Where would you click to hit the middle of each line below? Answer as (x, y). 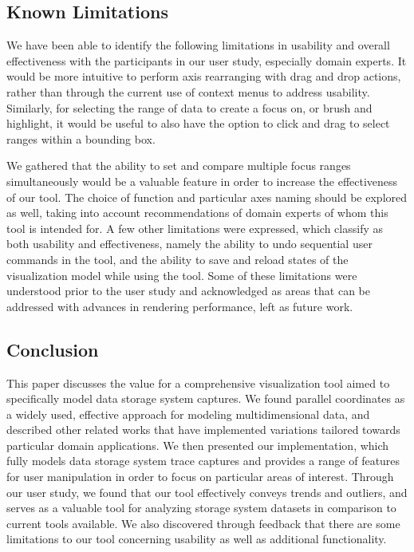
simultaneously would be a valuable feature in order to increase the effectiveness (202, 181)
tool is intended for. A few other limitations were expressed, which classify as (195, 228)
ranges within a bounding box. (81, 138)
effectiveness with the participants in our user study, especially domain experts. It (207, 60)
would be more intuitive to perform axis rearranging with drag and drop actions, (204, 76)
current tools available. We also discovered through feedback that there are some (203, 523)
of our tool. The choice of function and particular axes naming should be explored (207, 197)
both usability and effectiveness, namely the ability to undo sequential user (189, 244)
